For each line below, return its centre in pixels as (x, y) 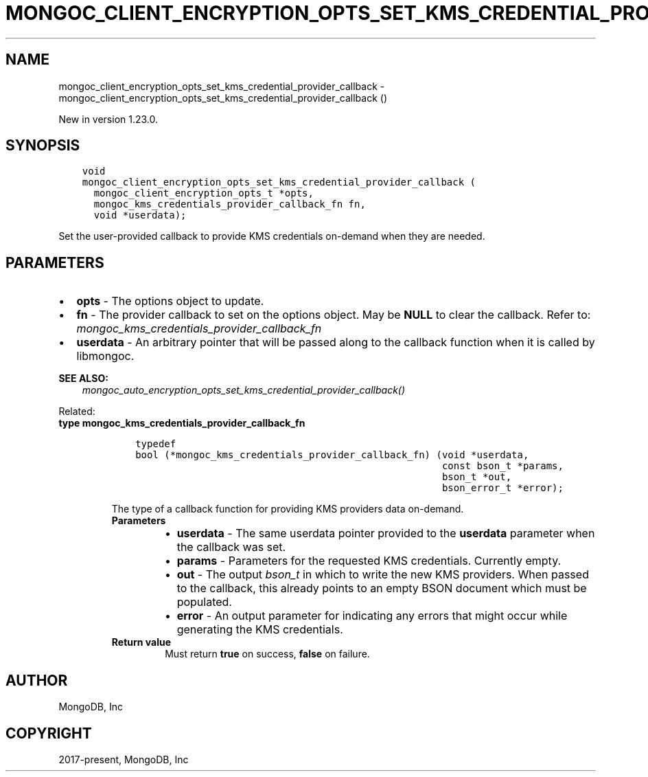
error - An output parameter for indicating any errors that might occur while (372, 616)
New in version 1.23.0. (108, 119)
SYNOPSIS (43, 146)
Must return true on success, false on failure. (267, 654)
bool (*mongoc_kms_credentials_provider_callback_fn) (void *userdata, (332, 455)
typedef (156, 444)
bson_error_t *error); (502, 488)
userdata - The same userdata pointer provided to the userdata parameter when (386, 533)
